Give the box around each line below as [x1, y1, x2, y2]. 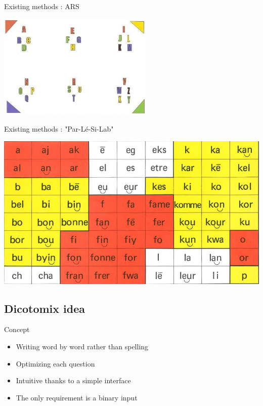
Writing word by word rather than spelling [16, 341, 149, 351]
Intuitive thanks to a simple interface [16, 375, 131, 386]
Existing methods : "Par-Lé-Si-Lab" [4, 124, 114, 134]
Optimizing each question [16, 358, 95, 369]
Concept [4, 324, 30, 335]
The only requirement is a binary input [16, 392, 138, 402]
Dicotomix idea [4, 300, 85, 316]
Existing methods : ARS [4, 1, 79, 11]
